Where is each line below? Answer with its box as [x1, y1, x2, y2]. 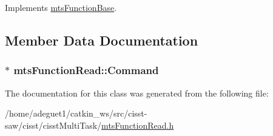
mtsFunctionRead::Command [13, 63, 159, 78]
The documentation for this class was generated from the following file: [5, 86, 269, 99]
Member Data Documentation [5, 30, 198, 49]
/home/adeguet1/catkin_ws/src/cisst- [5, 107, 147, 120]
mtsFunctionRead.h [101, 118, 174, 131]
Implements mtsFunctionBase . [5, 1, 117, 13]
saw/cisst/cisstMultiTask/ [5, 118, 102, 131]
